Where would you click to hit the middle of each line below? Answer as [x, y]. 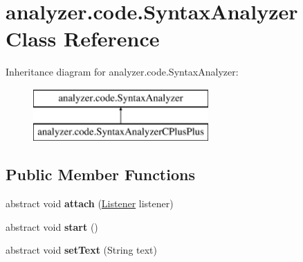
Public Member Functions [100, 174]
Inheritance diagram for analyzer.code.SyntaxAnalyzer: [122, 72]
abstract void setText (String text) [82, 250]
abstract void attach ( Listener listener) [90, 203]
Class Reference [83, 38]
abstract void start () [52, 226]
